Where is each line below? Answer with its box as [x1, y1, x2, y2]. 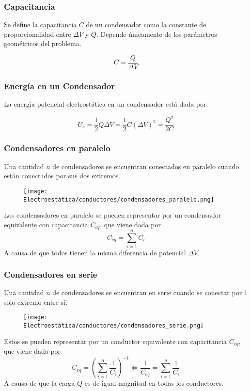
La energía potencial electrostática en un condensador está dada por [4, 99, 206, 109]
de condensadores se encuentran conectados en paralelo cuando [52, 161, 239, 171]
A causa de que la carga [4, 378, 75, 388]
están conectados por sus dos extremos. [4, 171, 121, 181]
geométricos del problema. [4, 38, 81, 48]
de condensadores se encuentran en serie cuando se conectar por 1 [52, 287, 248, 297]
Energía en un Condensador [4, 79, 115, 92]
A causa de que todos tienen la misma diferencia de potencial [4, 248, 186, 258]
